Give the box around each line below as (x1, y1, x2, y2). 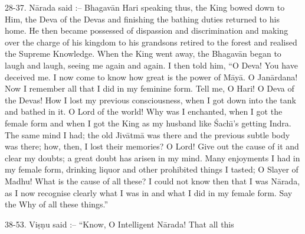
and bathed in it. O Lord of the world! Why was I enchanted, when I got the (5, 105, 283, 118)
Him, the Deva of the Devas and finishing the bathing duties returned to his (5, 12, 280, 25)
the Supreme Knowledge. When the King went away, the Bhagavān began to (5, 47, 281, 60)
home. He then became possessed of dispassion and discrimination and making (5, 24, 288, 37)
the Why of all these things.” (5, 198, 109, 210)
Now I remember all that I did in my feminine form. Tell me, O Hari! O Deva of (5, 82, 294, 95)
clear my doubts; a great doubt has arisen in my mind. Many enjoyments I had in (5, 151, 300, 164)
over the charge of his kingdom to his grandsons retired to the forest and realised (5, 35, 297, 48)
